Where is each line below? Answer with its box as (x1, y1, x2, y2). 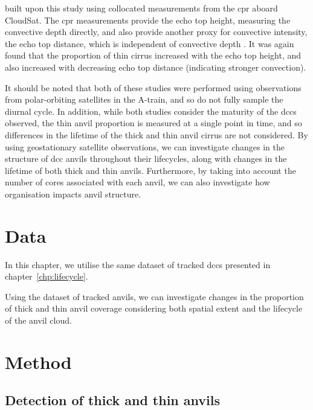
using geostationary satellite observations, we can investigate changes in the (5, 140, 285, 153)
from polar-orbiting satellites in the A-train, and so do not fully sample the (5, 93, 283, 106)
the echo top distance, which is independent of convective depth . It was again (5, 37, 294, 50)
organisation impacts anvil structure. (5, 187, 141, 200)
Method (5, 349, 72, 374)
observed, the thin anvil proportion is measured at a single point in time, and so (5, 117, 302, 129)
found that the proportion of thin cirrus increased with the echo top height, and (5, 49, 302, 62)
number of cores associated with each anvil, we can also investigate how (5, 176, 270, 188)
